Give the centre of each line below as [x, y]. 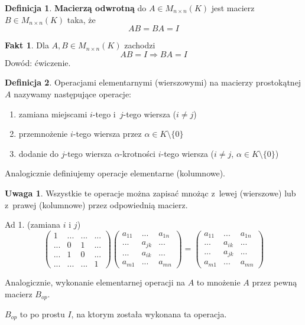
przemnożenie [43, 134]
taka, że [81, 19]
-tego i [104, 114]
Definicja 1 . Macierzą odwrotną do [76, 8]
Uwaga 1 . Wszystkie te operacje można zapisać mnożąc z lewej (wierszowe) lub [150, 193]
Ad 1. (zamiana [33, 224]
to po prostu [42, 313]
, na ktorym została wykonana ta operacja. [149, 313]
